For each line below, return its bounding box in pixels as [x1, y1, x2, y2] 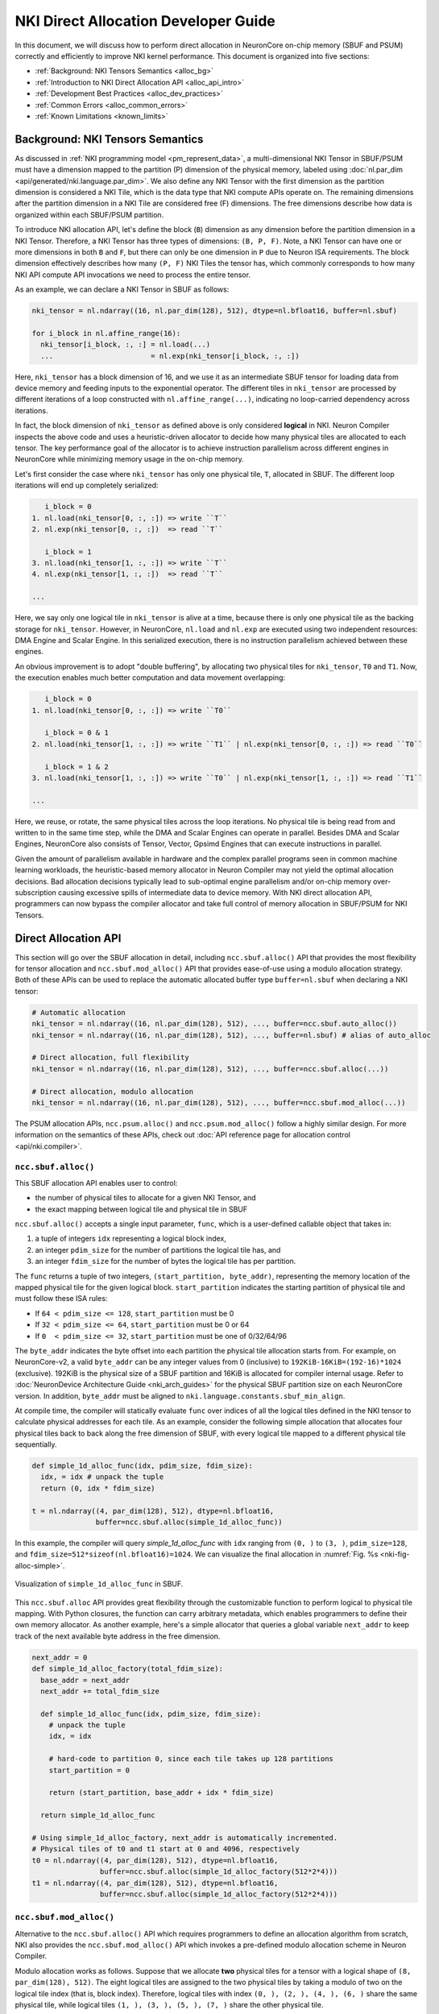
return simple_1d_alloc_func [40, 1811, 156, 1820]
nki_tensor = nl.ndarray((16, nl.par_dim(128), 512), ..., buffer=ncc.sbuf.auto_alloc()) [31, 1019, 398, 1029]
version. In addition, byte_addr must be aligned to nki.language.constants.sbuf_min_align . [14, 1390, 346, 1401]
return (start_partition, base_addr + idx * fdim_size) [48, 1788, 275, 1797]
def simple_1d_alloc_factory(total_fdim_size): [31, 1664, 223, 1673]
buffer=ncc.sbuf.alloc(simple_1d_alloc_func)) [95, 1518, 283, 1527]
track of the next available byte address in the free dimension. [14, 1631, 221, 1641]
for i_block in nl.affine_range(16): [31, 329, 181, 338]
